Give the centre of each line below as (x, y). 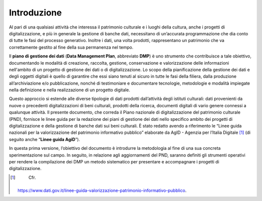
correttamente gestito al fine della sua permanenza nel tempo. (71, 47)
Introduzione (35, 13)
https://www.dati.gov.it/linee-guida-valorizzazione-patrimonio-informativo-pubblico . (102, 190)
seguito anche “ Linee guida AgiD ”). (44, 139)
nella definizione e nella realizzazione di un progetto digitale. (70, 90)
